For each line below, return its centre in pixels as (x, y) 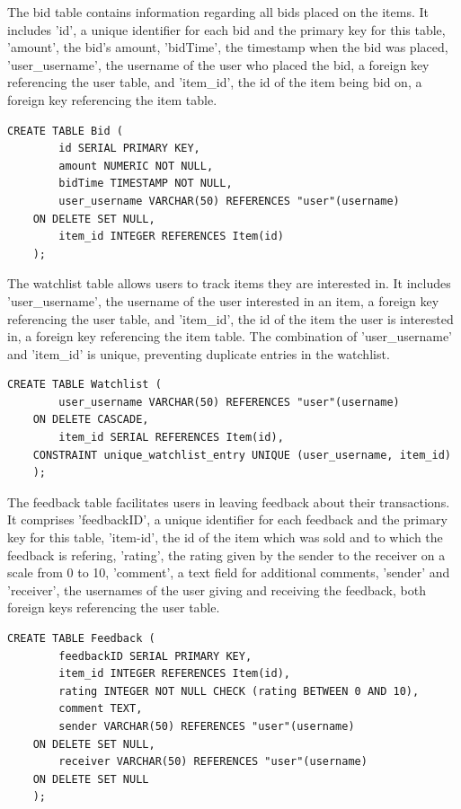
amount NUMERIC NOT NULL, (136, 166)
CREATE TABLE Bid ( (65, 131)
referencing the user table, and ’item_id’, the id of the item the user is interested (230, 318)
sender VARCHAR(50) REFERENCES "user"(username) (207, 726)
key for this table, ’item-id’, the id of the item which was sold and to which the (225, 537)
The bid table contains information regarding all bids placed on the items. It (218, 12)
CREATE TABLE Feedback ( (81, 638)
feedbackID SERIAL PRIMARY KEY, (155, 656)
